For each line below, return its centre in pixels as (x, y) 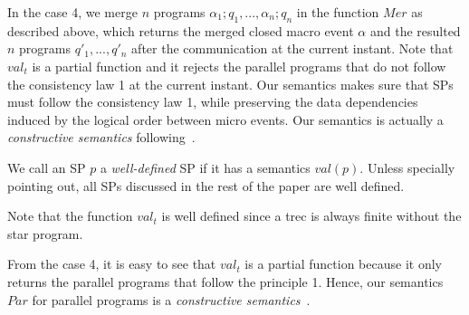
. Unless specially (407, 167)
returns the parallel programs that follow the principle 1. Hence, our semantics (225, 281)
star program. (45, 233)
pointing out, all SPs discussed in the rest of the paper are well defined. (206, 185)
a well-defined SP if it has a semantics (205, 167)
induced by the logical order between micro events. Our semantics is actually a (225, 119)
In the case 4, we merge (72, 12)
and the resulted (415, 30)
